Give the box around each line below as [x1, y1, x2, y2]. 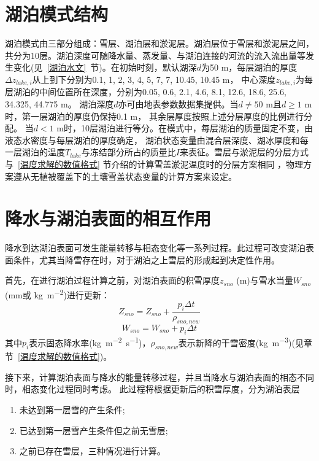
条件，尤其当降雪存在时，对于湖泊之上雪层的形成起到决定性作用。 [13, 253, 280, 266]
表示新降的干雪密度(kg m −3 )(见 [178, 334, 304, 349]
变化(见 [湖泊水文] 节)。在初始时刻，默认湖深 [13, 61, 197, 74]
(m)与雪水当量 [236, 274, 293, 287]
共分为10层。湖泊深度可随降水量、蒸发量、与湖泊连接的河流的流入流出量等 [5, 48, 306, 61]
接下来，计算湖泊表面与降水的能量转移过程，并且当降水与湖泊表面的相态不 [5, 370, 306, 383]
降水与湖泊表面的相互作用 [5, 206, 212, 231]
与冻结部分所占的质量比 [81, 145, 176, 158]
